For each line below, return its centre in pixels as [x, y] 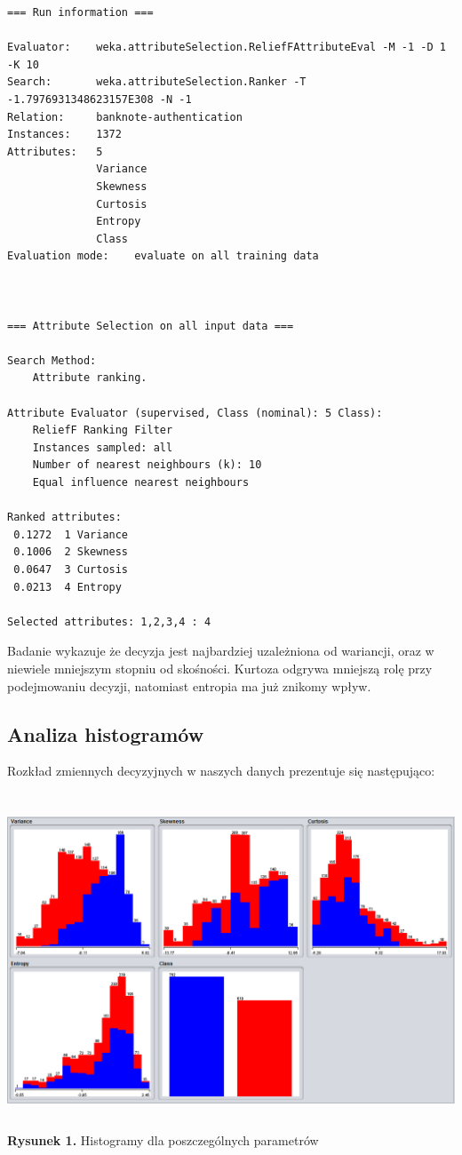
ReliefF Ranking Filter [103, 430]
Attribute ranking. [90, 378]
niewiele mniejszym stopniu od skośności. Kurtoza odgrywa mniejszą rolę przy [220, 668]
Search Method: [52, 360]
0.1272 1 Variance [71, 534]
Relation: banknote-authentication [125, 117]
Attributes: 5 [55, 151]
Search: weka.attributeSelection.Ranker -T [157, 82]
